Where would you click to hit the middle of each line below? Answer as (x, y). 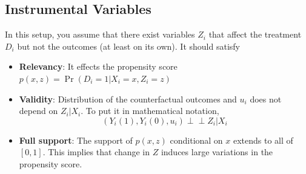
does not (266, 99)
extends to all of (263, 140)
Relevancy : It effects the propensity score (98, 66)
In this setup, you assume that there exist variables (100, 34)
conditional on (196, 140)
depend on (38, 111)
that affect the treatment (255, 34)
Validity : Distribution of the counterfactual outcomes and (128, 99)
